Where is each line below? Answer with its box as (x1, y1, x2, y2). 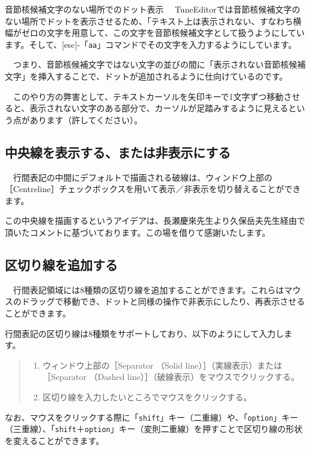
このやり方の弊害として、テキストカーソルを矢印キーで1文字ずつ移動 (13, 90, 284, 102)
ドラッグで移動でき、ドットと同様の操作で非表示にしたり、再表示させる (21, 295, 305, 308)
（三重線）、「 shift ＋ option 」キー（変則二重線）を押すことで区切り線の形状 (5, 422, 303, 435)
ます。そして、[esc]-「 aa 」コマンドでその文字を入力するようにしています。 (5, 38, 297, 50)
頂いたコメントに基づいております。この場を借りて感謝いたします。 (5, 226, 271, 238)
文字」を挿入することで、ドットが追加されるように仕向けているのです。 (5, 70, 288, 83)
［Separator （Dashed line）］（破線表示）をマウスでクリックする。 (42, 370, 299, 383)
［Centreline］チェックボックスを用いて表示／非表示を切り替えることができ (5, 183, 301, 195)
